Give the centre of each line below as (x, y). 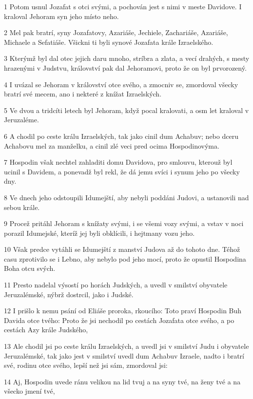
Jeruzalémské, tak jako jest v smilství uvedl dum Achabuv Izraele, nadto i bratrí (124, 355)
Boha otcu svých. (30, 268)
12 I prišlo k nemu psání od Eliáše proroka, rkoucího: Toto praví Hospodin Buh (123, 311)
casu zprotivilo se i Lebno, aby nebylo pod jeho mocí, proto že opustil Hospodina (125, 258)
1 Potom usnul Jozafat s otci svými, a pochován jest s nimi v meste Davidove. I (123, 6)
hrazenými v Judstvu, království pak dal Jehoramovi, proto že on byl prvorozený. (125, 67)
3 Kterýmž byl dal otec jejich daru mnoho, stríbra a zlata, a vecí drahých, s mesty (127, 58)
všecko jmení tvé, (29, 391)
